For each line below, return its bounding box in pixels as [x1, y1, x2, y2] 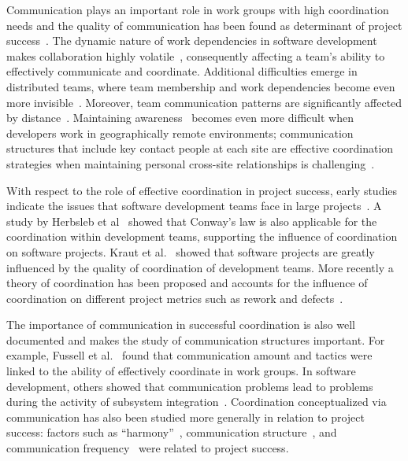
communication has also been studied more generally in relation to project [6, 408, 365, 425]
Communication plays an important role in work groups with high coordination [6, 2, 389, 17]
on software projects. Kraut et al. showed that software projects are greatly [6, 243, 375, 260]
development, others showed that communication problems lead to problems [6, 378, 373, 394]
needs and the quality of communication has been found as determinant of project [6, 17, 402, 33]
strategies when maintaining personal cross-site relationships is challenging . [6, 155, 375, 171]
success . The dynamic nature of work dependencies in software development [6, 32, 377, 49]
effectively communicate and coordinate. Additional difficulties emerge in [6, 63, 358, 79]
